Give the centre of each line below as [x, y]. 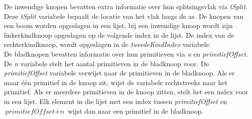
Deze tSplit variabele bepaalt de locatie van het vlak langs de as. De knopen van [124, 16]
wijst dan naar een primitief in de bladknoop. [136, 111]
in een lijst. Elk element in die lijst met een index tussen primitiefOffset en [116, 101]
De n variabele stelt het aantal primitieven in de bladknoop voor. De [107, 63]
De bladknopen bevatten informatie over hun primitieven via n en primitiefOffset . [126, 53]
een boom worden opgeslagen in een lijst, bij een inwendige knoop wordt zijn [118, 25]
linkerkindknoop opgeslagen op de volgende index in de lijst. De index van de [119, 35]
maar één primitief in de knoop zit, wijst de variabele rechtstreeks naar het [116, 82]
